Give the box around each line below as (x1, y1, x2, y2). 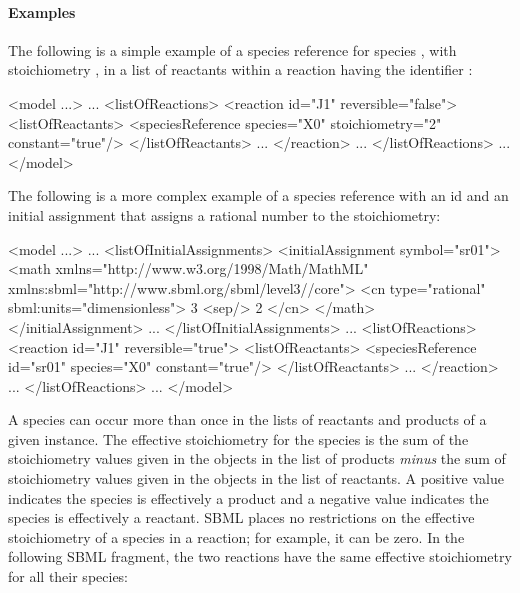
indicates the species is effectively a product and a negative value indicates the (8, 487, 489, 508)
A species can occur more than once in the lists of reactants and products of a (8, 409, 487, 430)
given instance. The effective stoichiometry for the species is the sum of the (8, 428, 469, 449)
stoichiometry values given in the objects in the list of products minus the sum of (8, 448, 506, 469)
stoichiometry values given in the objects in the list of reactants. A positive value (8, 468, 504, 489)
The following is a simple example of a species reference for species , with (8, 39, 457, 60)
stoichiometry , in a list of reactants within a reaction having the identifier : (8, 59, 473, 80)
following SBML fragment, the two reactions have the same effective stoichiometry (8, 546, 512, 567)
